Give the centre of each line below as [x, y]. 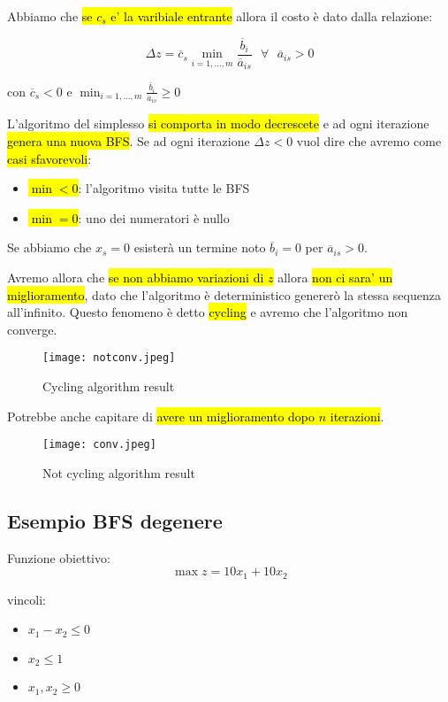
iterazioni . [357, 416]
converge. [32, 329]
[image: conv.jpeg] [99, 445]
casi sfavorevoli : [49, 158]
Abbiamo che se [50, 16]
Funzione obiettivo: [59, 557]
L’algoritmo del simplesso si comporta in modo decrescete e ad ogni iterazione [218, 123]
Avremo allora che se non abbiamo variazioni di [136, 277]
